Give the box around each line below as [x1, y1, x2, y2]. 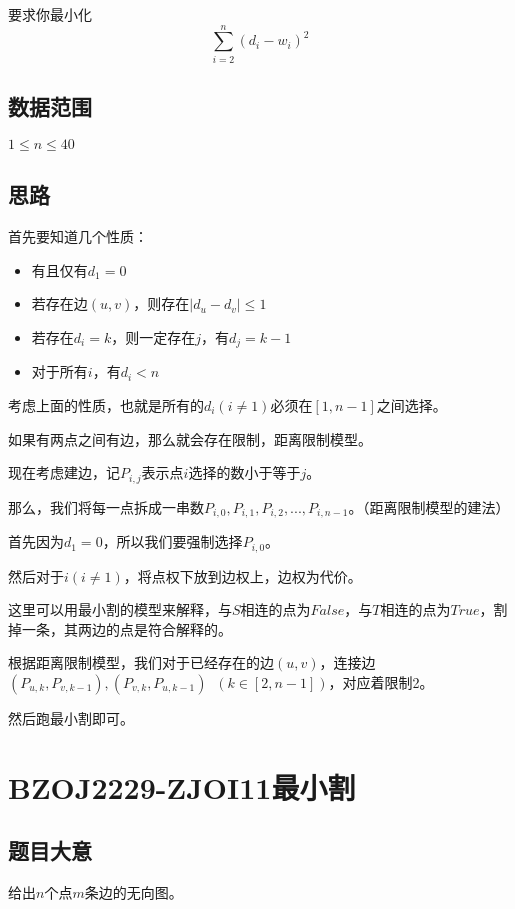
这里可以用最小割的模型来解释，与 [8, 599, 232, 620]
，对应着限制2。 [328, 671, 434, 692]
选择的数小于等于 [188, 462, 301, 483]
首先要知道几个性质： [8, 226, 148, 247]
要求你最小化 [8, 4, 92, 24]
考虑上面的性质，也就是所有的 [8, 394, 204, 415]
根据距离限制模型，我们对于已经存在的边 [8, 652, 274, 673]
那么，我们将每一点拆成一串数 [8, 496, 204, 517]
